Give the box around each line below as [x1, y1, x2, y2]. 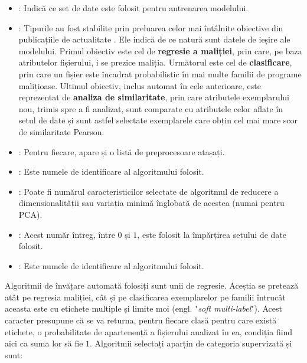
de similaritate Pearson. [18, 125, 104, 138]
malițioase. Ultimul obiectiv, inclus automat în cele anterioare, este [18, 79, 261, 91]
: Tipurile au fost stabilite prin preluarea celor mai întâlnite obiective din [18, 21, 283, 34]
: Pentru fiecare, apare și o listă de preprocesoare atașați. [18, 145, 225, 158]
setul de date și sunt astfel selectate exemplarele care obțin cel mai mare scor [18, 114, 298, 126]
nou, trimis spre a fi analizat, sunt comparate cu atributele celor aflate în [18, 102, 283, 115]
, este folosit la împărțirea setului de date [137, 228, 287, 240]
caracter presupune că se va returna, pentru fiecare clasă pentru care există [5, 314, 277, 326]
